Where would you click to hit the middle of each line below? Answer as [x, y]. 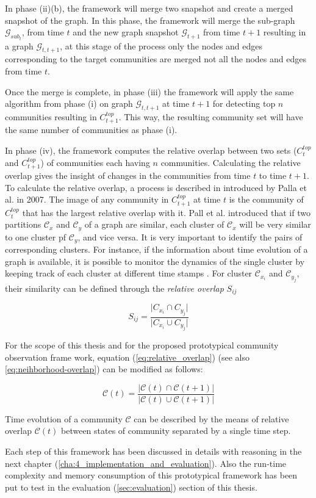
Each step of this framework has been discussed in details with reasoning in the [153, 451]
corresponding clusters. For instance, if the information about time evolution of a [156, 249]
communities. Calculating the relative [231, 162]
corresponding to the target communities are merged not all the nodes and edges [156, 59]
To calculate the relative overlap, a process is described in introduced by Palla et [156, 187]
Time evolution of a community [64, 418]
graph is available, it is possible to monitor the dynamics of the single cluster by [155, 261]
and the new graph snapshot [126, 32]
